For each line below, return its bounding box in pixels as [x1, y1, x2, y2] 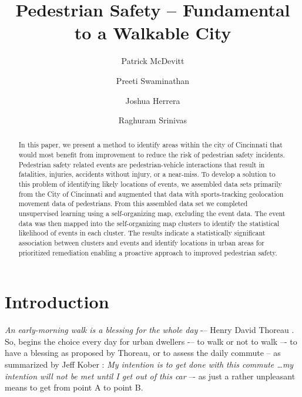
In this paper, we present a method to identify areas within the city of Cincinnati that [18, 140, 283, 150]
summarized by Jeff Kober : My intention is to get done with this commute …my [5, 358, 294, 371]
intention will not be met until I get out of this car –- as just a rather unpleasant [5, 369, 296, 382]
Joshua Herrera [125, 94, 180, 106]
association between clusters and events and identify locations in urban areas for [18, 238, 264, 248]
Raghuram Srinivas [118, 114, 187, 126]
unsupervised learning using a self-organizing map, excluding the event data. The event [18, 208, 286, 218]
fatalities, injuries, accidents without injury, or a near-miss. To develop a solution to [18, 169, 276, 179]
